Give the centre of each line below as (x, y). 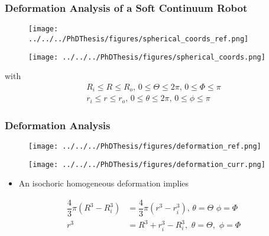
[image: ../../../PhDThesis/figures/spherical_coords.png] (147, 57)
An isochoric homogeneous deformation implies (104, 183)
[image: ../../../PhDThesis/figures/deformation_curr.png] (147, 164)
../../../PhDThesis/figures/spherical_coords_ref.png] (139, 39)
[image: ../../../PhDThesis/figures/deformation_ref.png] (145, 146)
